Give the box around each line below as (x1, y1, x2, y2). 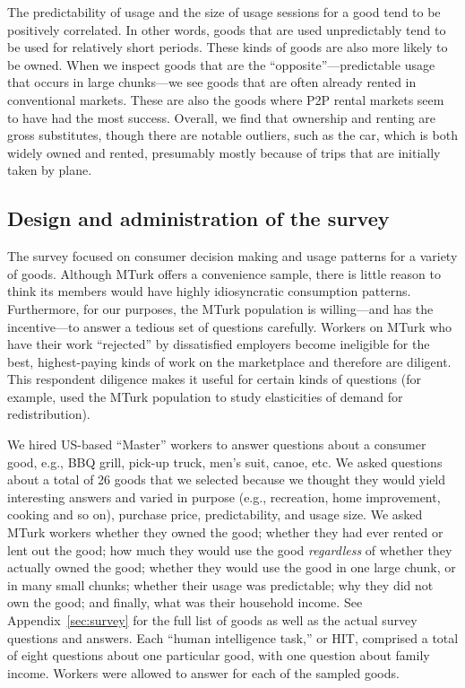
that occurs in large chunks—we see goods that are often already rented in (7, 73, 417, 91)
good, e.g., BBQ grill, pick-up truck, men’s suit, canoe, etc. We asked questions (7, 452, 443, 471)
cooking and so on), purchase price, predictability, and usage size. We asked (7, 505, 423, 524)
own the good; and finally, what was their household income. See (7, 593, 363, 612)
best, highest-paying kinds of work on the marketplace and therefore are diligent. (7, 352, 452, 370)
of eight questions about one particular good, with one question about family (7, 646, 430, 665)
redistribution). (7, 405, 90, 423)
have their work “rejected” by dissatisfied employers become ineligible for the (7, 335, 430, 353)
